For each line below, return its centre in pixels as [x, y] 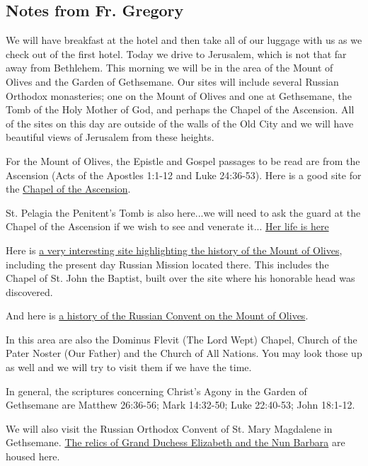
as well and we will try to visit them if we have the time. [129, 367]
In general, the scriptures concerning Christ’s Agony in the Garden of [156, 391]
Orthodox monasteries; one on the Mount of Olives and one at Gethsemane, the [179, 95]
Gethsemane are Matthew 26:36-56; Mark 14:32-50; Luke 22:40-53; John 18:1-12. [180, 405]
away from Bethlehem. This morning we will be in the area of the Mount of [169, 68]
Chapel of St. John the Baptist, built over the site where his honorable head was [180, 278]
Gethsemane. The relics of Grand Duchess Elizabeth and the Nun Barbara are [176, 442]
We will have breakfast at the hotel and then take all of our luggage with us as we [184, 40]
